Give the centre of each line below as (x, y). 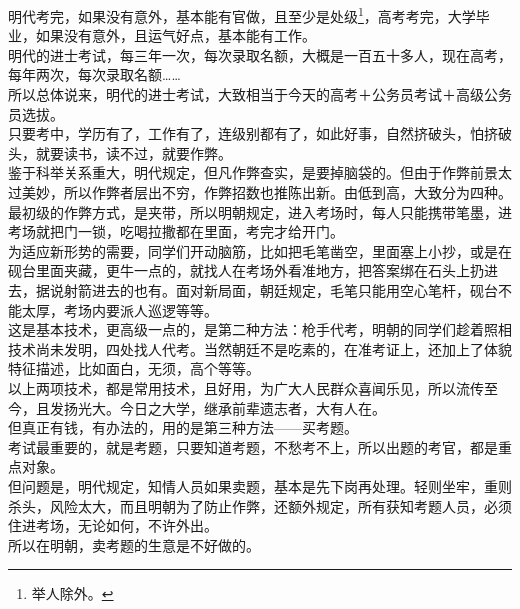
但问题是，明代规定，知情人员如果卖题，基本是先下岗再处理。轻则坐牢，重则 (260, 485)
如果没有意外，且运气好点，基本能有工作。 (175, 35)
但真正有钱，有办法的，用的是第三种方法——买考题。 (183, 427)
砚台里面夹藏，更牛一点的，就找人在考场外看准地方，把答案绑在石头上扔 (246, 270)
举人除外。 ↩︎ (72, 593)
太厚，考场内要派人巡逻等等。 (119, 309)
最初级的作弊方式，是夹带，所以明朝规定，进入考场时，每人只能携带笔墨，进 (260, 211)
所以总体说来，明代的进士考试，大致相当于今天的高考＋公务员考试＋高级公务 (260, 94)
